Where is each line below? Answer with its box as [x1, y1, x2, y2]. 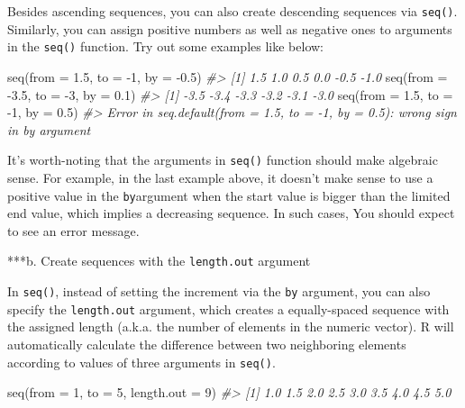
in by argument [7, 120, 91, 139]
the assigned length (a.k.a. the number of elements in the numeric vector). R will [7, 317, 454, 336]
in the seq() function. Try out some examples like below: [7, 37, 324, 56]
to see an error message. [7, 221, 140, 240]
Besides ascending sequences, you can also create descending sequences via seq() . [7, 2, 458, 20]
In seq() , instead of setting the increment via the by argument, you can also [7, 282, 431, 301]
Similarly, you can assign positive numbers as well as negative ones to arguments [7, 19, 452, 38]
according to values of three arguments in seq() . [7, 352, 276, 371]
